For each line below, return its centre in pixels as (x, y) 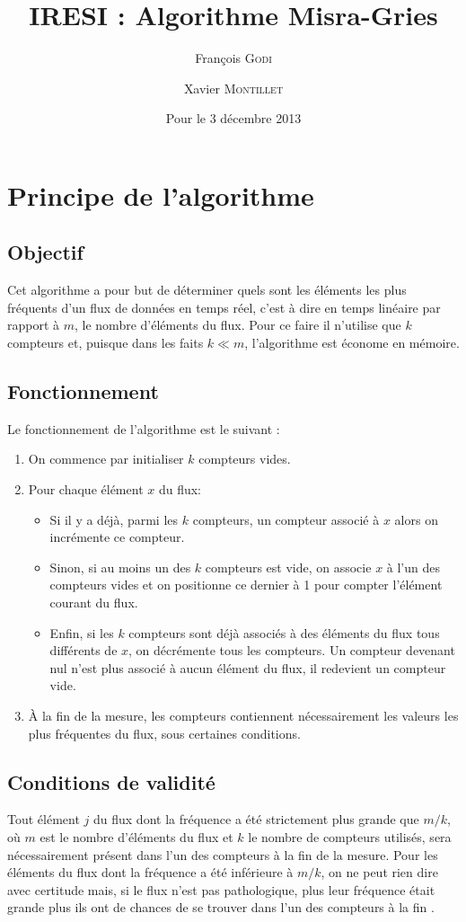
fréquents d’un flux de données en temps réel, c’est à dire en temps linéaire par (224, 307)
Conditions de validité (111, 781)
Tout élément (44, 819)
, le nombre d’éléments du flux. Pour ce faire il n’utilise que (238, 325)
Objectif (45, 252)
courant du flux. (94, 603)
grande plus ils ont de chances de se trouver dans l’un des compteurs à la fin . (221, 907)
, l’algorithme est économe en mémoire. (352, 343)
